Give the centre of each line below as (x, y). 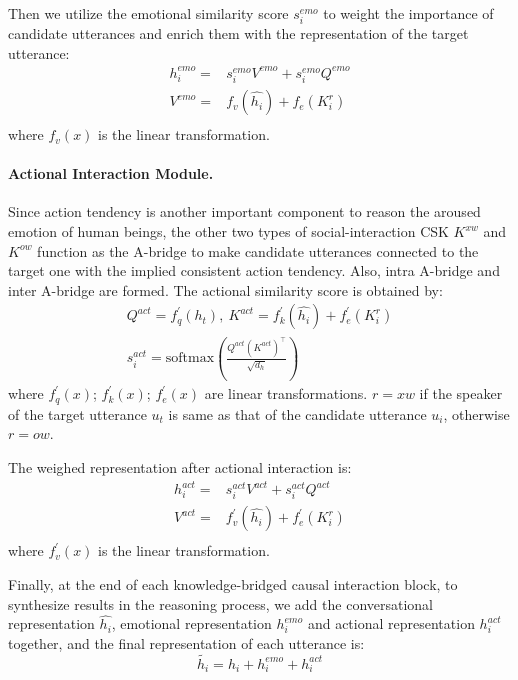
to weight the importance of (408, 13)
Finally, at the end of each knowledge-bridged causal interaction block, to (233, 583)
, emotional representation (191, 623)
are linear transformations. (286, 393)
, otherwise (476, 413)
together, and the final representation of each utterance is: (186, 642)
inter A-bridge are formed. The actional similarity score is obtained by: (225, 289)
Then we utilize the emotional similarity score (148, 13)
